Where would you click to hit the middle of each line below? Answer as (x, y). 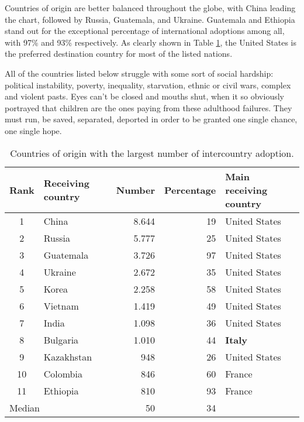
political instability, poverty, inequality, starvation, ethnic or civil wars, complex (148, 85)
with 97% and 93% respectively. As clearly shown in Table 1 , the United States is (151, 42)
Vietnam (61, 306)
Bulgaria (61, 339)
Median (25, 407)
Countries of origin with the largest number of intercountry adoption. (152, 153)
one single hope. (33, 130)
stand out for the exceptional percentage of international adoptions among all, (145, 31)
